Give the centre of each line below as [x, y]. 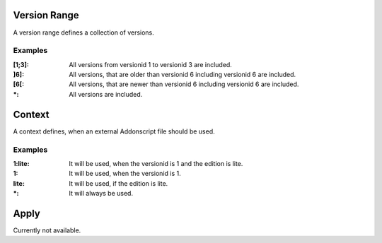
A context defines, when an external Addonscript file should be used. [114, 131]
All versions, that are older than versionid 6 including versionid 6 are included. [183, 75]
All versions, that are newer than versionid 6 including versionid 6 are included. [184, 84]
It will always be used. [101, 194]
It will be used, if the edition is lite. [118, 183]
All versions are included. [106, 94]
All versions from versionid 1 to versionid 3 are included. [151, 64]
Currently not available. [47, 230]
